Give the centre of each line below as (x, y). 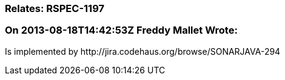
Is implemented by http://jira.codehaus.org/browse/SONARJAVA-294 (143, 51)
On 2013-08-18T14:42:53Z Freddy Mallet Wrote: (121, 30)
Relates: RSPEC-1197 (55, 8)
